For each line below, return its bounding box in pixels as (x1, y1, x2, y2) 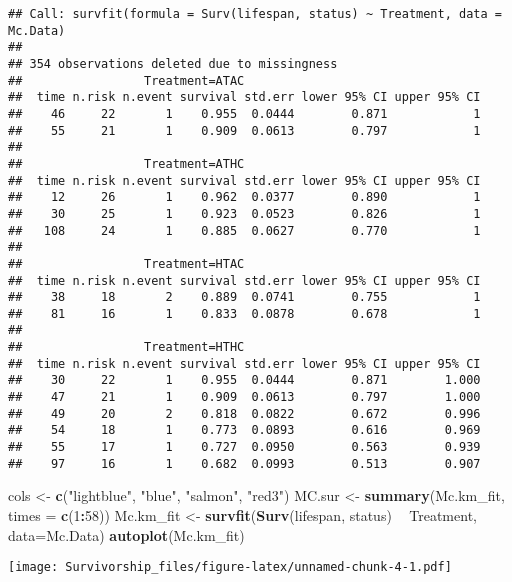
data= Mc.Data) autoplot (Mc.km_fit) (8, 524, 245, 545)
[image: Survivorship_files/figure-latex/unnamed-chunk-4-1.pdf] (8, 560, 452, 575)
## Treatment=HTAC (8, 256, 245, 271)
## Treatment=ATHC (8, 156, 245, 171)
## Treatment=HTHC (8, 340, 245, 355)
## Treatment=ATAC (8, 73, 245, 88)
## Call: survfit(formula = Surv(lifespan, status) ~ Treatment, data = (8, 7, 502, 21)
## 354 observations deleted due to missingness (8, 56, 338, 71)
